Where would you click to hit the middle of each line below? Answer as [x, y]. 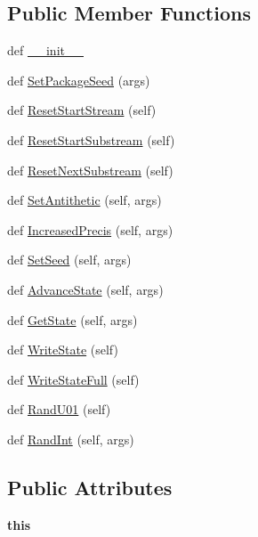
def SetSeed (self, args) [69, 260]
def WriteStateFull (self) [73, 379]
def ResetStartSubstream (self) [91, 139]
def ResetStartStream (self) [82, 110]
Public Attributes [90, 487]
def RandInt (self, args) [71, 439]
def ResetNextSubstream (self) [90, 170]
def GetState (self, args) [73, 319]
